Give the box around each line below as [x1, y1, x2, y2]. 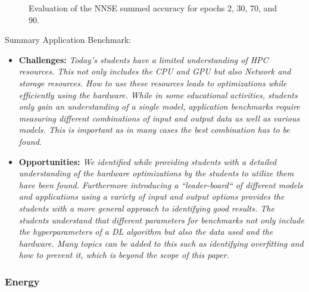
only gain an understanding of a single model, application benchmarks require [18, 100, 300, 113]
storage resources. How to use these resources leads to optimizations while [18, 76, 287, 89]
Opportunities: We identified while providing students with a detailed [18, 155, 277, 167]
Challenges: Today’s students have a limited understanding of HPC [18, 53, 269, 66]
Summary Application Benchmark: [5, 33, 132, 46]
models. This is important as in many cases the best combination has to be [18, 123, 290, 136]
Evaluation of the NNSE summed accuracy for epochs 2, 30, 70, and [29, 2, 277, 14]
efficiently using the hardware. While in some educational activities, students [18, 88, 298, 101]
